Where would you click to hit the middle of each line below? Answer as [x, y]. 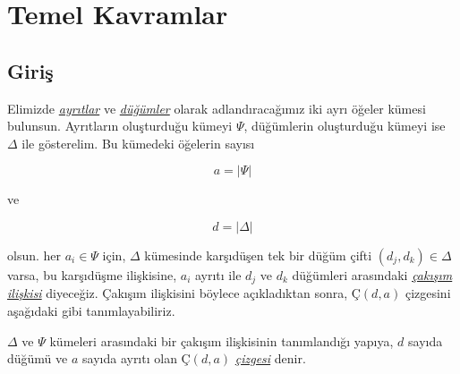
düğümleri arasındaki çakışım [372, 274]
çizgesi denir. [270, 358]
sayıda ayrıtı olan [130, 358]
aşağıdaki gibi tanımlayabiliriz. [91, 310]
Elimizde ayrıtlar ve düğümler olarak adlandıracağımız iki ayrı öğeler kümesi [217, 108]
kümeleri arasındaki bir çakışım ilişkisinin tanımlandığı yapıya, [221, 340]
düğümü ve [38, 358]
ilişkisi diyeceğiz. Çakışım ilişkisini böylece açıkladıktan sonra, [178, 293]
